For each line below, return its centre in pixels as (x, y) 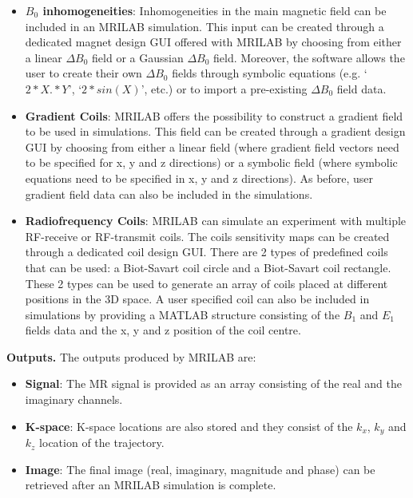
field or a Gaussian (138, 57)
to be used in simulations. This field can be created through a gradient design (215, 131)
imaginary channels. (74, 399)
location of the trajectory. (102, 443)
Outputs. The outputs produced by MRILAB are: (131, 356)
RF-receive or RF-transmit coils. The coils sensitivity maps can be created (207, 236)
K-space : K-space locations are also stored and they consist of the (189, 426)
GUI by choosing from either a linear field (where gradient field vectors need (212, 146)
